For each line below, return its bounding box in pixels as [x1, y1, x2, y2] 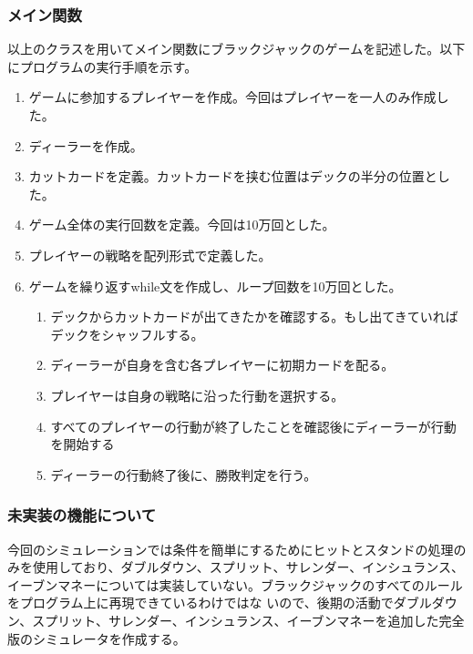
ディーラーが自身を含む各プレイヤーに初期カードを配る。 [50, 355, 395, 374]
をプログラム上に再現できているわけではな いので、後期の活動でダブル [7, 593, 432, 612]
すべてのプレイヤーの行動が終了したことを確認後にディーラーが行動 [50, 416, 457, 435]
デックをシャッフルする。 [50, 324, 204, 343]
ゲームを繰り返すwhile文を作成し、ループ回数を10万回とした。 [28, 276, 402, 295]
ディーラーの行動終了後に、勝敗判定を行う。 [50, 465, 317, 484]
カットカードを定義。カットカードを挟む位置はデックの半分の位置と [28, 167, 437, 186]
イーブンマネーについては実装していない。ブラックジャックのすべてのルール [7, 575, 463, 594]
